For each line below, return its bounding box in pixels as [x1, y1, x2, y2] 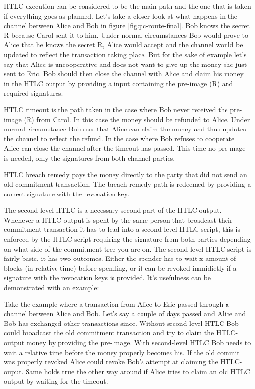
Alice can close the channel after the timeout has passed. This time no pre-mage [4, 143, 246, 153]
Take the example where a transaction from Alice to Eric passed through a [4, 298, 229, 309]
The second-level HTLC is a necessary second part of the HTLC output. [4, 205, 222, 215]
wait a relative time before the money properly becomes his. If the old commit [4, 347, 240, 357]
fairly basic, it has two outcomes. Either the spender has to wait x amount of [4, 253, 236, 263]
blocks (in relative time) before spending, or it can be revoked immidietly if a [4, 262, 237, 273]
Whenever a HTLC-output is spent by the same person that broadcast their [4, 214, 233, 225]
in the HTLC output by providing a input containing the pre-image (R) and [4, 78, 233, 88]
